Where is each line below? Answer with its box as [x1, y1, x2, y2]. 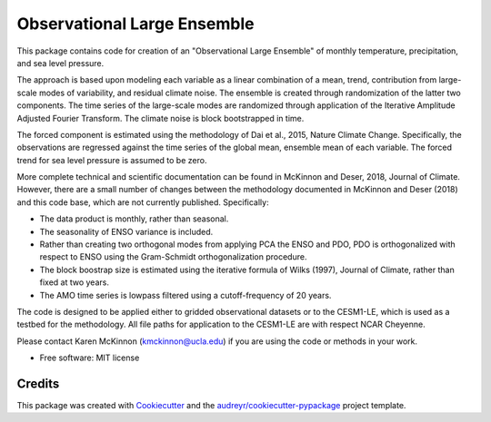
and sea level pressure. [16, 57, 105, 68]
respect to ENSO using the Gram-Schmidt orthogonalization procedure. [39, 251, 307, 262]
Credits [16, 376, 60, 391]
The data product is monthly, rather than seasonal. [39, 213, 229, 224]
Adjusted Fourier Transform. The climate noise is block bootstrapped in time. [16, 113, 305, 123]
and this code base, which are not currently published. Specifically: [16, 196, 269, 208]
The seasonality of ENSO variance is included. [39, 226, 214, 237]
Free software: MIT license [39, 352, 140, 363]
